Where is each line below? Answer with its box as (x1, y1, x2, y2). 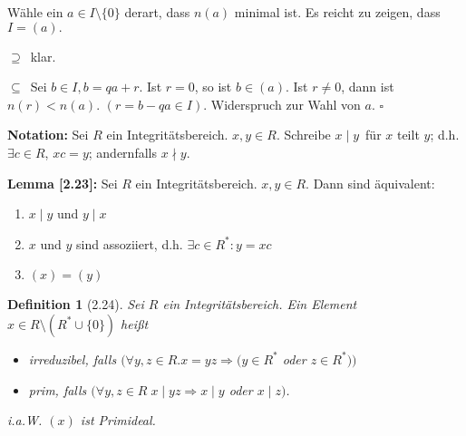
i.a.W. (7, 411, 43, 430)
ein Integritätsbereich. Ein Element (162, 295, 357, 314)
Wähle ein (7, 3, 63, 21)
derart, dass (124, 3, 190, 21)
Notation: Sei (7, 125, 89, 144)
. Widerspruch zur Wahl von (203, 94, 361, 113)
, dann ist (341, 77, 394, 96)
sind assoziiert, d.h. (76, 234, 183, 253)
